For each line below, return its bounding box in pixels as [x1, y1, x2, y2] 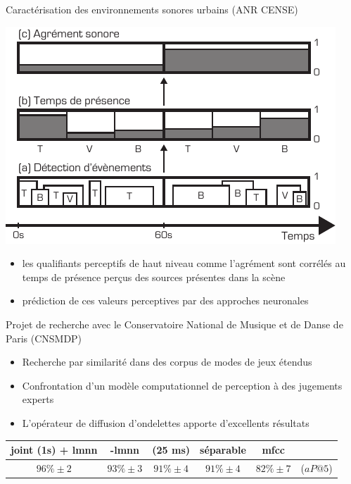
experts [22, 392, 54, 407]
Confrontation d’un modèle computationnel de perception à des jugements [22, 378, 343, 392]
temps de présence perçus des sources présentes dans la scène [22, 269, 286, 284]
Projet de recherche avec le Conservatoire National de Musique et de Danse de [6, 316, 343, 331]
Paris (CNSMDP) [6, 330, 82, 345]
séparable [200, 442, 246, 457]
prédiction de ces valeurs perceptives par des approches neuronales [22, 293, 309, 308]
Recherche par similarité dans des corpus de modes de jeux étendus [22, 354, 312, 369]
